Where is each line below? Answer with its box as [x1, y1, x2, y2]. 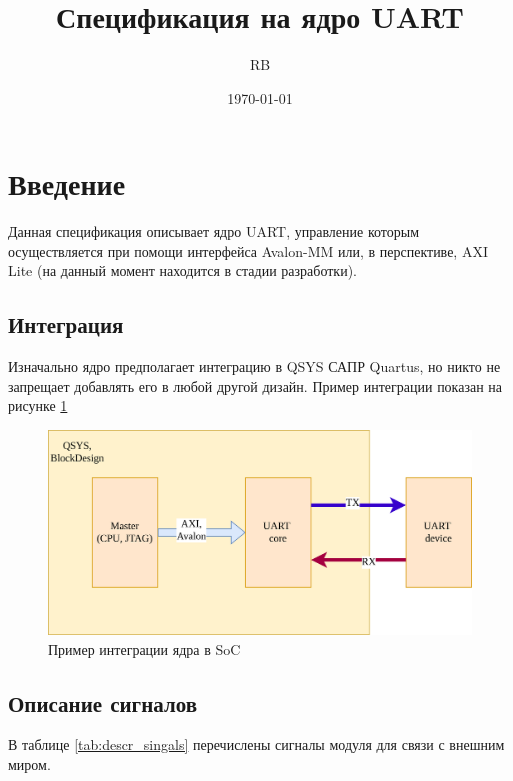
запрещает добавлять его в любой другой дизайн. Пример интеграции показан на [8, 375, 503, 396]
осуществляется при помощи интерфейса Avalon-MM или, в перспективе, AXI [8, 240, 488, 261]
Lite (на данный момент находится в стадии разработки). [8, 260, 357, 281]
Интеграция [8, 309, 124, 340]
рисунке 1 [8, 395, 68, 416]
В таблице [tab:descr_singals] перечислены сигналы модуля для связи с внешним [8, 734, 505, 755]
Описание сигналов [8, 687, 198, 718]
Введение [8, 163, 126, 204]
